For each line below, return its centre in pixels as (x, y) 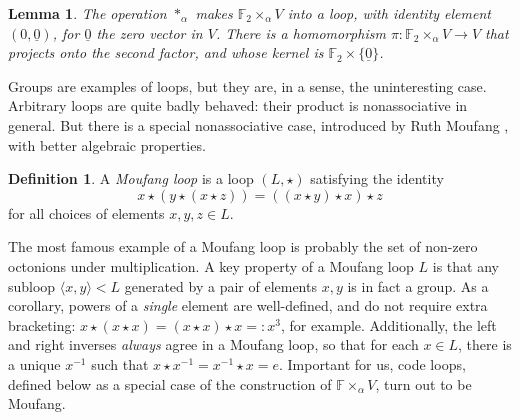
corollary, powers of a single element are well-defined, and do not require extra (248, 305)
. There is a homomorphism (300, 32)
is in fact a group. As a (418, 285)
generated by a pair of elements (220, 285)
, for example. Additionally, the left (388, 324)
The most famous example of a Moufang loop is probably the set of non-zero (243, 246)
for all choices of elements (86, 212)
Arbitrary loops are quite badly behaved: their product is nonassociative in (238, 105)
